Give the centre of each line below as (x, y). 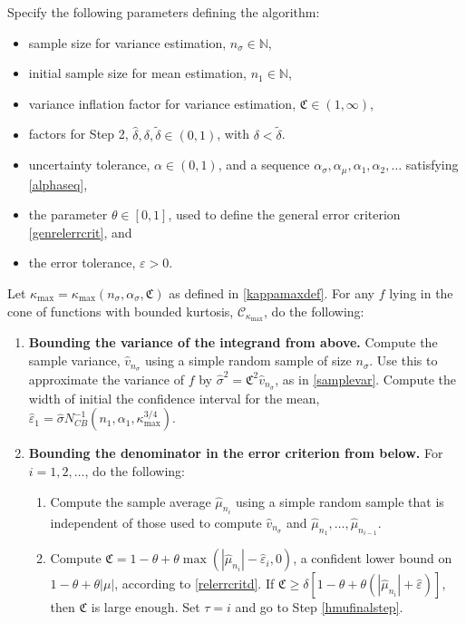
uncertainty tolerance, (89, 165)
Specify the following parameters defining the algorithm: (164, 12)
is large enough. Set (146, 607)
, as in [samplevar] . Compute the (365, 379)
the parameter (68, 214)
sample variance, (74, 360)
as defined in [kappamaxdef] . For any (272, 293)
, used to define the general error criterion (284, 214)
